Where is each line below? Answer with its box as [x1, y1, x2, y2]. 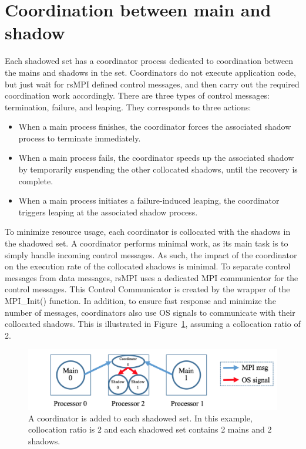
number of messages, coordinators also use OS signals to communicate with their [5, 306, 295, 318]
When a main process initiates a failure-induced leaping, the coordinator [18, 194, 280, 207]
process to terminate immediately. [18, 131, 141, 144]
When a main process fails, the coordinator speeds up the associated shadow [18, 151, 294, 164]
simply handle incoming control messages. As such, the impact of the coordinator [5, 248, 297, 261]
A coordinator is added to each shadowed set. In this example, [28, 411, 253, 424]
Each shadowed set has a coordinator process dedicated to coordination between [5, 55, 294, 67]
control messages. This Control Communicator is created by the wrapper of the [5, 283, 290, 295]
